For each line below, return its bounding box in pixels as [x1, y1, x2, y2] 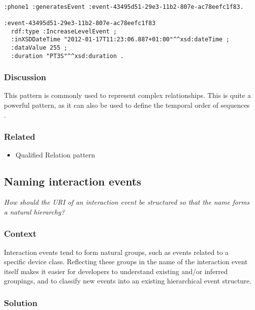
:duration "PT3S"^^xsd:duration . [11, 52, 124, 60]
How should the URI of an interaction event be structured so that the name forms [4, 197, 250, 207]
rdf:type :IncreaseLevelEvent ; [11, 28, 117, 35]
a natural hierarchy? [4, 206, 65, 217]
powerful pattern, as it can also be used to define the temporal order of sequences [4, 100, 250, 110]
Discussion [4, 71, 46, 83]
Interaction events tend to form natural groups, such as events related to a [4, 247, 229, 257]
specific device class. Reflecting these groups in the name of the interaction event [4, 256, 248, 267]
